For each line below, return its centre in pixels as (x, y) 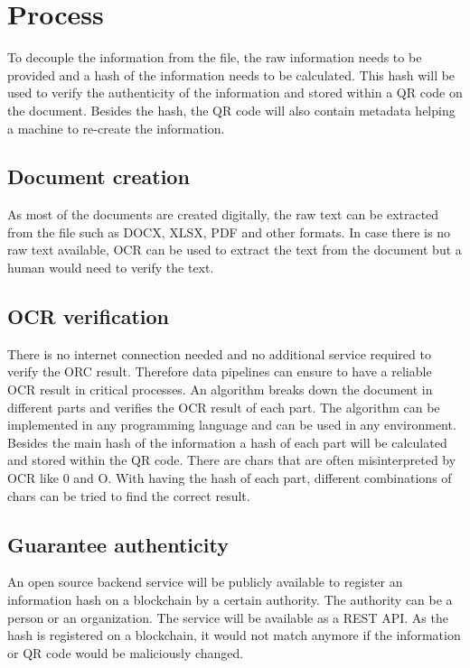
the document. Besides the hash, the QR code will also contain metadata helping (231, 110)
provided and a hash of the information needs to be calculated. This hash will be (231, 74)
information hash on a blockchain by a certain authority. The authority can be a (230, 600)
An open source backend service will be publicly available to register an (205, 582)
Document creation (99, 176)
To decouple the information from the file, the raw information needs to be (215, 57)
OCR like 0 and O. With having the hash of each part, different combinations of (230, 478)
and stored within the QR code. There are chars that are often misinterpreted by (232, 460)
